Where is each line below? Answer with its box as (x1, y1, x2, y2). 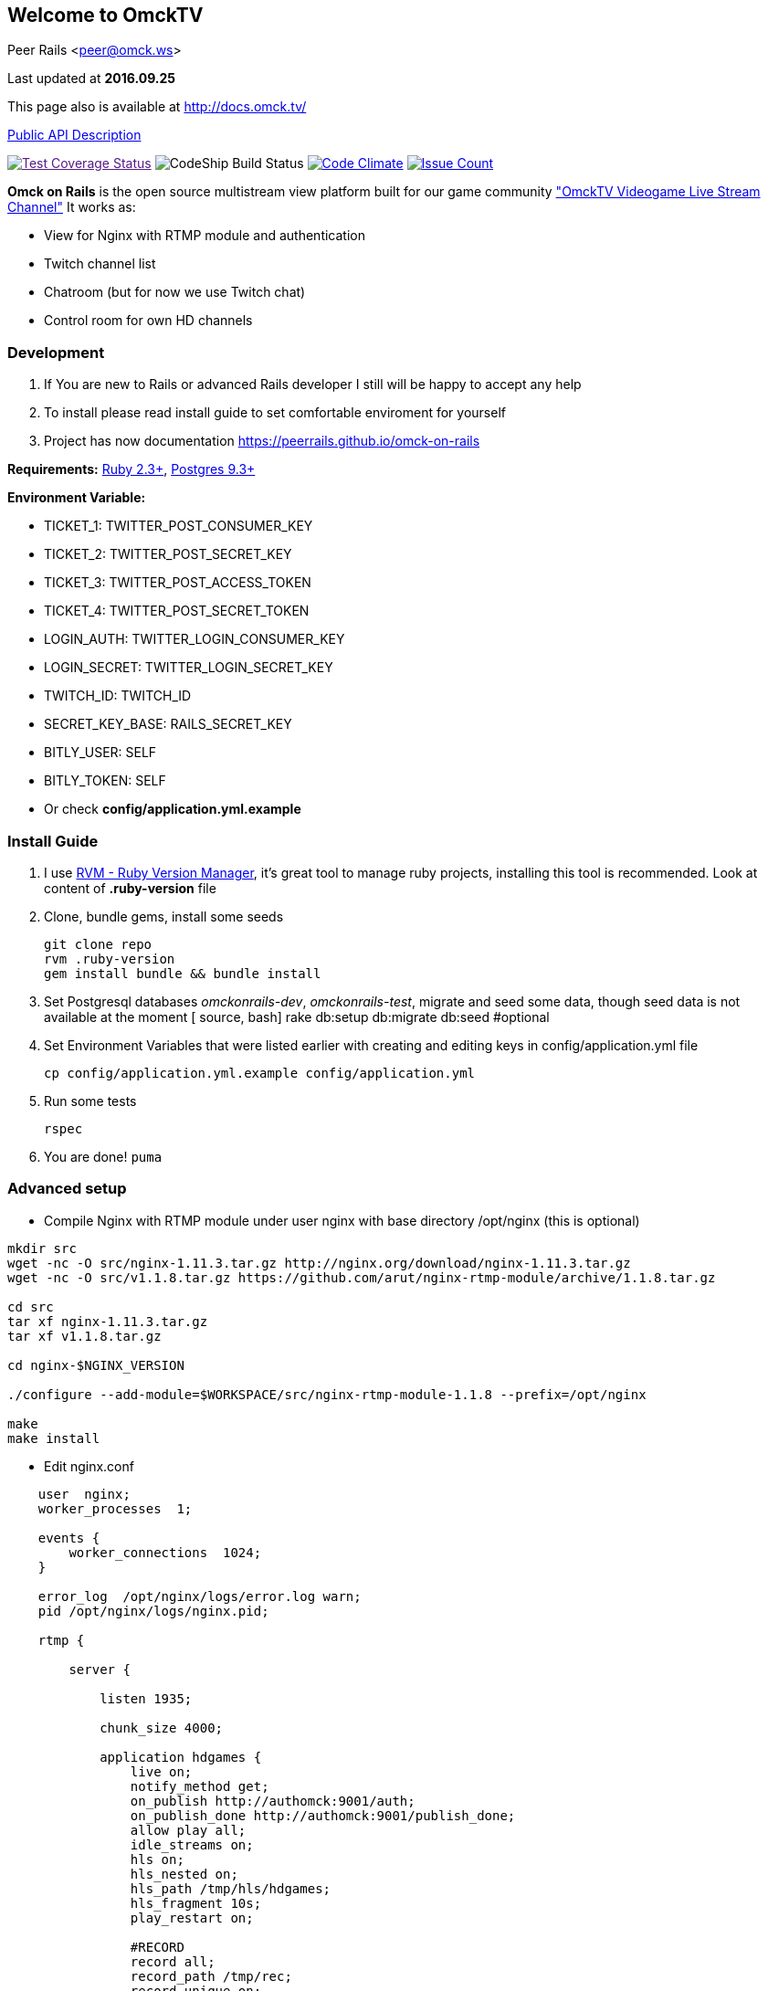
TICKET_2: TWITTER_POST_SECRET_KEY (44, 546, 292, 563)
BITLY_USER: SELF (44, 744, 157, 761)
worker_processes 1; (37, 1501, 193, 1516)
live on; (130, 1764, 193, 1779)
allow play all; (130, 1822, 247, 1838)
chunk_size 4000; (100, 1720, 224, 1735)
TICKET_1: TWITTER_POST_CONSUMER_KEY (44, 518, 313, 534)
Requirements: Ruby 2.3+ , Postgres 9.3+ (7, 461, 256, 478)
